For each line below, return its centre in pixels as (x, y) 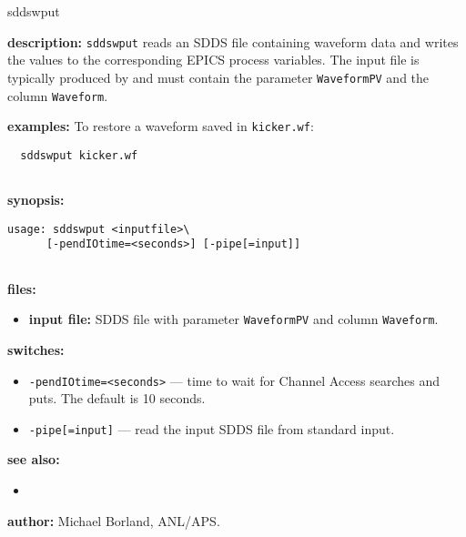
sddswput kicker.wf (79, 155)
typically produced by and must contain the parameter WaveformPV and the (218, 77)
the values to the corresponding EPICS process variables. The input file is (213, 60)
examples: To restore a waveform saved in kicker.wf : (161, 126)
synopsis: (36, 200)
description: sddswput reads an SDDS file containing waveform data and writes (233, 41)
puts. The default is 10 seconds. (117, 398)
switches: (36, 349)
